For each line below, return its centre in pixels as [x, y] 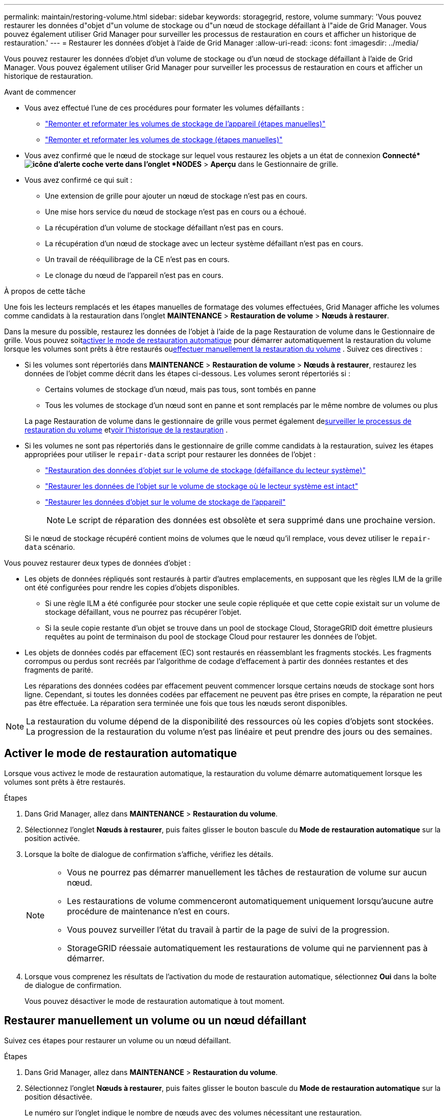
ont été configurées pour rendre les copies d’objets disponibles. [132, 587]
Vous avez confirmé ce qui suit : [79, 180]
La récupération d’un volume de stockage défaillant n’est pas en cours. [164, 228]
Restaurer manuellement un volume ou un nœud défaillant [155, 1021]
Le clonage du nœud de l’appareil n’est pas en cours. [134, 275]
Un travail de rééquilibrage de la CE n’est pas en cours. [137, 259]
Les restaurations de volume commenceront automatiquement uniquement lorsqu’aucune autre [250, 901]
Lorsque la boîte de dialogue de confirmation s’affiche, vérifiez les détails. [149, 854]
